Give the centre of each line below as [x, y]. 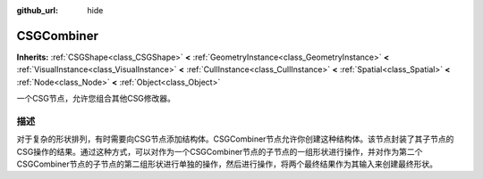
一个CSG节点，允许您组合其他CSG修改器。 [96, 99]
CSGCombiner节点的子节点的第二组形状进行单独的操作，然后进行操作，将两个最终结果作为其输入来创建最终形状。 [227, 164]
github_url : [37, 10]
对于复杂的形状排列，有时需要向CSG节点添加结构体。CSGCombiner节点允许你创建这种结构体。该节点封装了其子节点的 [235, 139]
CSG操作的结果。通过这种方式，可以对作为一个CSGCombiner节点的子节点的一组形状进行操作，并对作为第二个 [220, 151]
